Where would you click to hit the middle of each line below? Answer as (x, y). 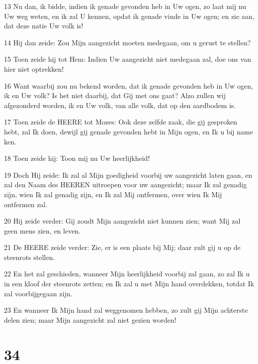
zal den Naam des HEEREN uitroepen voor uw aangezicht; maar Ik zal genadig (126, 184)
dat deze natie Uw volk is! (44, 26)
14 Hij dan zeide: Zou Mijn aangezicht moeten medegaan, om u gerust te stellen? (128, 42)
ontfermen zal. (26, 204)
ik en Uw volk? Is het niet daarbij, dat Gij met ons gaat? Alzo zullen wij (115, 95)
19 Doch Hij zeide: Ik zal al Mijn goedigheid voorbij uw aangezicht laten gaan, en (128, 175)
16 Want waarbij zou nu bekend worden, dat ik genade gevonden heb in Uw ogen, (129, 85)
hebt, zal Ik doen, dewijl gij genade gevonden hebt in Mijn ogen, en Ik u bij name (129, 131)
